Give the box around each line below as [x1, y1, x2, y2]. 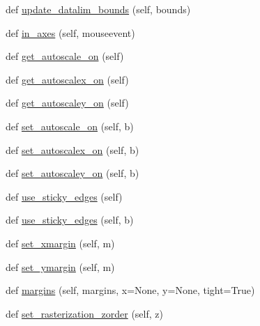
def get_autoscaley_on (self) [6, 95, 129, 110]
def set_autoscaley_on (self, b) [6, 166, 139, 180]
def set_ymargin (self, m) [6, 259, 115, 274]
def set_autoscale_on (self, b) [6, 118, 134, 133]
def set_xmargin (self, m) [6, 235, 115, 250]
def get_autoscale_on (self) [6, 49, 124, 63]
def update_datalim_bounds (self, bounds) [6, 2, 191, 16]
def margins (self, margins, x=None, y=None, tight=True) [6, 283, 255, 297]
